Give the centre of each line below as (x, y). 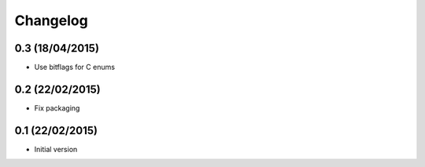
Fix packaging (57, 108)
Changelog (51, 20)
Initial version (56, 149)
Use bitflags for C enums (75, 67)
